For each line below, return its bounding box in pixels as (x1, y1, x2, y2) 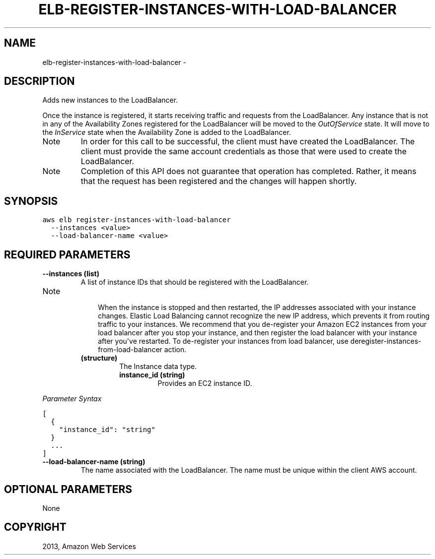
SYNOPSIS (4, 194, 58, 207)
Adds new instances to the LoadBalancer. (42, 96, 178, 105)
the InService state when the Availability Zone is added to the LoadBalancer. (42, 128, 291, 137)
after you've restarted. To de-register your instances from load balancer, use (98, 337, 349, 346)
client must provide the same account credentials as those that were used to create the (80, 146, 407, 157)
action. (164, 345, 187, 354)
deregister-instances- (350, 337, 422, 346)
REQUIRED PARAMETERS (4, 248, 131, 261)
